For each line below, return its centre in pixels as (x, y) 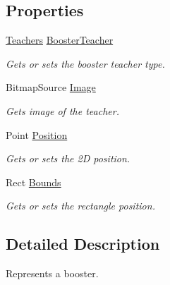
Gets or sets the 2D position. (68, 158)
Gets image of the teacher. (62, 110)
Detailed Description (83, 244)
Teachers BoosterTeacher (60, 40)
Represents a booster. (52, 273)
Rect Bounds (34, 182)
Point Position (37, 134)
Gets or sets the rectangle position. (80, 206)
